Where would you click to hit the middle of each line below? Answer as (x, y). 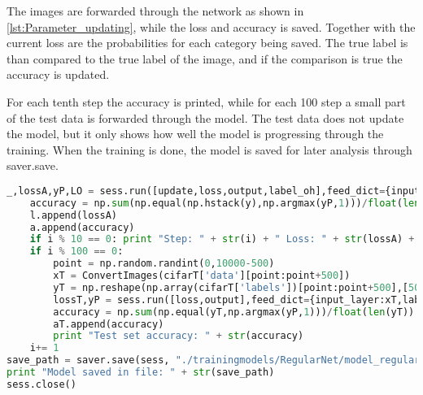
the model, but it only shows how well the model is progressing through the (195, 134)
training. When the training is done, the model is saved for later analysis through (209, 149)
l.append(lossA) (74, 215)
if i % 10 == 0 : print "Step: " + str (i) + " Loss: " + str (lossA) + (222, 239)
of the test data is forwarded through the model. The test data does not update (205, 117)
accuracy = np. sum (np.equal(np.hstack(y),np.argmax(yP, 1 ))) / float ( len (225, 203)
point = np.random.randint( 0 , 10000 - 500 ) (164, 264)
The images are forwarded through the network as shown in (155, 11)
